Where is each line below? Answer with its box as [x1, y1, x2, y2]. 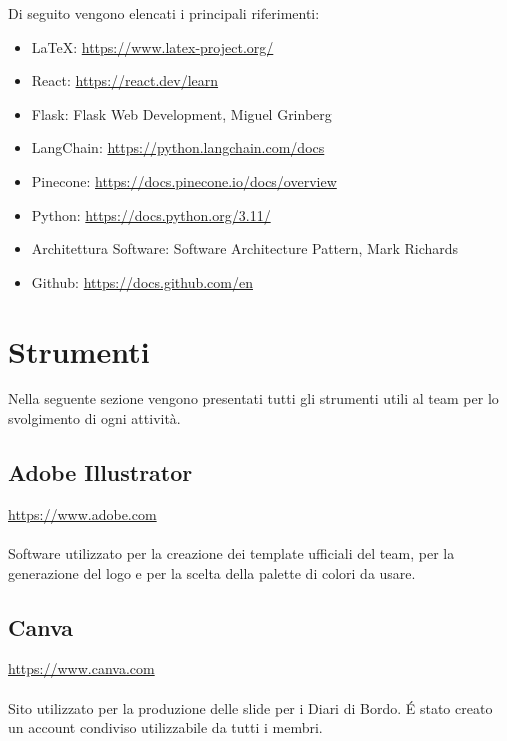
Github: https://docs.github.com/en [31, 271, 253, 292]
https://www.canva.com [8, 658, 155, 679]
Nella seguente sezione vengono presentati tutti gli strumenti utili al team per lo [8, 388, 499, 409]
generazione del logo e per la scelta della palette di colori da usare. [8, 562, 416, 583]
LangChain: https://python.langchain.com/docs [31, 137, 325, 158]
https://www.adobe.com [8, 503, 157, 524]
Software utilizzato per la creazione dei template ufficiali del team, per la [8, 543, 455, 564]
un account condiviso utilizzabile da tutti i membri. [8, 717, 323, 738]
